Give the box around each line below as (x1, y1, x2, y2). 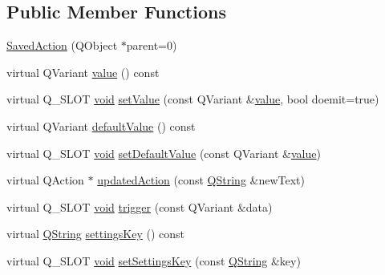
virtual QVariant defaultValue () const (6, 117, 196, 134)
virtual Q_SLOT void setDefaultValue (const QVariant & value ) (6, 144, 321, 161)
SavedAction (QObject (6, 37, 118, 54)
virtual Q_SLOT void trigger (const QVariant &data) (6, 198, 273, 215)
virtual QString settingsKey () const (6, 225, 185, 242)
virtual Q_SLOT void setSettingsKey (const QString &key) (6, 252, 301, 269)
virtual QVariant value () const (6, 63, 160, 80)
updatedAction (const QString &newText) (97, 172, 306, 188)
